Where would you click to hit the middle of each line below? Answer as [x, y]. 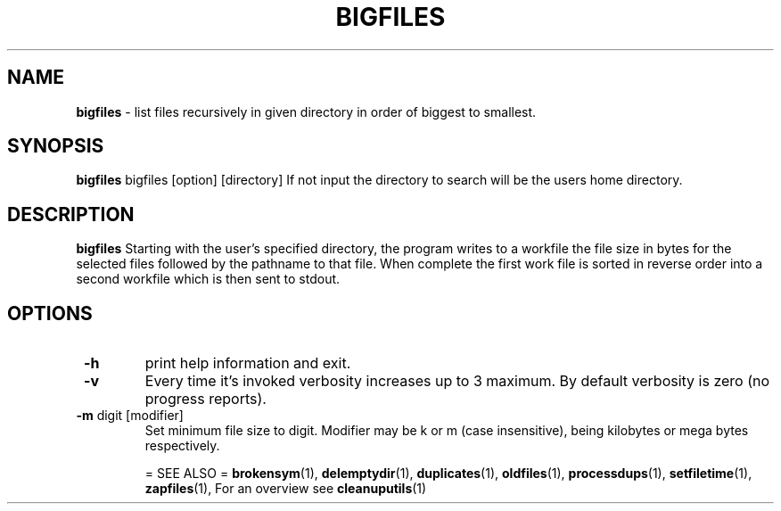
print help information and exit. [248, 363]
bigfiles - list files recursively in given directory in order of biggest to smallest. [306, 111]
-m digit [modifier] [130, 416]
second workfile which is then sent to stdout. [208, 279]
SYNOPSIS [56, 146]
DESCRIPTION [71, 214]
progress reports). [206, 399]
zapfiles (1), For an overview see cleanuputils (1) [286, 489]
